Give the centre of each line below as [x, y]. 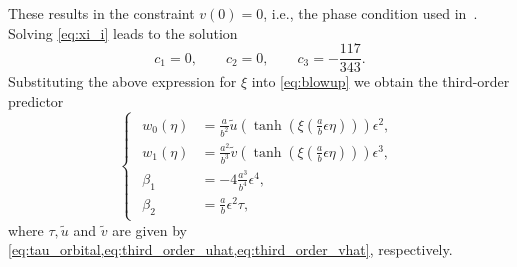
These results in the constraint [101, 13]
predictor [36, 100]
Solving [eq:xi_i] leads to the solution [123, 32]
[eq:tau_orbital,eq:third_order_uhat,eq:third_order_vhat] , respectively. [230, 249]
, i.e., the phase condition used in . [370, 13]
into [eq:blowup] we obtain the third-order [380, 81]
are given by [149, 229]
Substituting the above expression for [122, 81]
